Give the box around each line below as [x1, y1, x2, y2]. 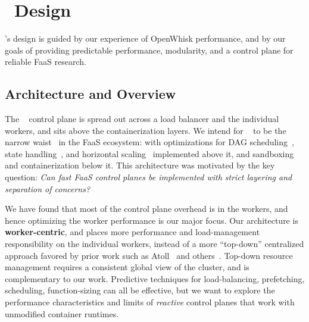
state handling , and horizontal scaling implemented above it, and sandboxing [5, 147, 294, 160]
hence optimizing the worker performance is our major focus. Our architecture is [5, 214, 298, 226]
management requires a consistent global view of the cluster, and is [5, 261, 249, 273]
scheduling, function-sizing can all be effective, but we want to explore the [5, 284, 275, 296]
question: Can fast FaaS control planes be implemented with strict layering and [5, 171, 292, 183]
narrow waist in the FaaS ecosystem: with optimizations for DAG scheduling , [5, 136, 294, 148]
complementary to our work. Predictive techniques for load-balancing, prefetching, [5, 272, 305, 285]
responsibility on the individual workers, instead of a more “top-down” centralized [5, 237, 304, 250]
